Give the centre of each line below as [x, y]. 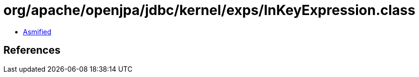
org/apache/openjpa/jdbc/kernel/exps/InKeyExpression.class [209, 10]
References [32, 50]
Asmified [37, 31]
